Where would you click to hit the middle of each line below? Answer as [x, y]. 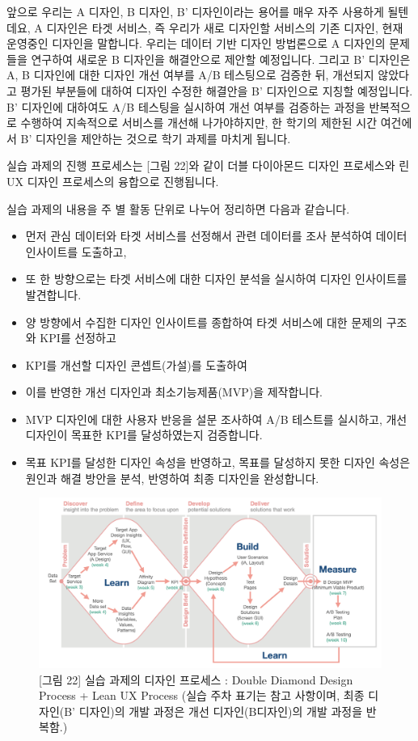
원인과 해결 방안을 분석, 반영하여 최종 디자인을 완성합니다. [172, 478]
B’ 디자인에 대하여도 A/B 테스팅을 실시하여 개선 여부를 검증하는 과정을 [186, 106]
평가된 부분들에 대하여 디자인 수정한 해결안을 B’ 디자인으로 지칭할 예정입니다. [217, 90]
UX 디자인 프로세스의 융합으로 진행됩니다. [113, 181]
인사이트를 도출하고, [76, 251]
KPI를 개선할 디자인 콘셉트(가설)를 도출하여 [136, 364]
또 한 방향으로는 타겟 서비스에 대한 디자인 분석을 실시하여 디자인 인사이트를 [216, 279]
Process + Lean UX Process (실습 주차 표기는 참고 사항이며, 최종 [202, 695]
